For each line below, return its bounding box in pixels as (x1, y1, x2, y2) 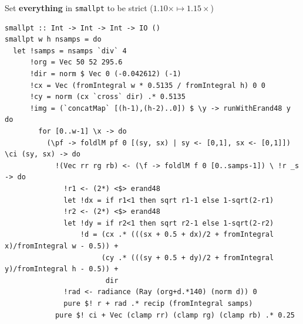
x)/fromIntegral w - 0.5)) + (5, 241, 119, 250)
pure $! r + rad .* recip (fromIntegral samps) (63, 299, 253, 308)
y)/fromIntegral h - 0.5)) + (5, 265, 119, 274)
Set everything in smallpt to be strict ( (5, 2, 153, 13)
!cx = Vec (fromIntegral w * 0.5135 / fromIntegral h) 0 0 (29, 81, 265, 90)
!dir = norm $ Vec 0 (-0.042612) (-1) (29, 70, 181, 79)
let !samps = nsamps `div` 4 (13, 46, 127, 55)
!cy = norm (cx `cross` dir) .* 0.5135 (29, 93, 186, 101)
